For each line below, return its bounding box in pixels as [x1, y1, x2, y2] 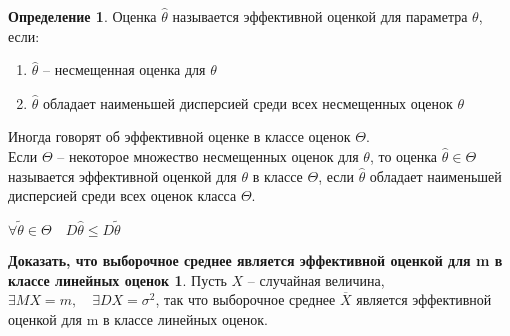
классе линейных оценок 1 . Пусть [8, 269, 227, 290]
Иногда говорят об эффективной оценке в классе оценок [8, 126, 351, 147]
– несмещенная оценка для [43, 59, 206, 80]
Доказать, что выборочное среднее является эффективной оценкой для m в [8, 249, 503, 270]
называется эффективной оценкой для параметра [172, 6, 468, 26]
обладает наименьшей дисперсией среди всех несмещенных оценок [43, 92, 453, 113]
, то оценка [369, 145, 438, 166]
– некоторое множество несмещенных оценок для [57, 145, 359, 166]
